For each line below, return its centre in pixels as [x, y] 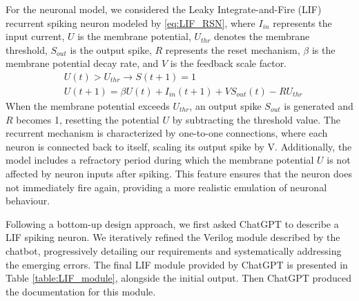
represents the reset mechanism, [233, 49]
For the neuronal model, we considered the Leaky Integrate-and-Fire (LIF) [164, 9]
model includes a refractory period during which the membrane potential [160, 160]
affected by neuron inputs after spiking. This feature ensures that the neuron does [179, 173]
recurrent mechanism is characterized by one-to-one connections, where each [167, 133]
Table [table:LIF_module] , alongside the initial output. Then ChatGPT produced [179, 278]
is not [339, 160]
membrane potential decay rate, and [82, 63]
